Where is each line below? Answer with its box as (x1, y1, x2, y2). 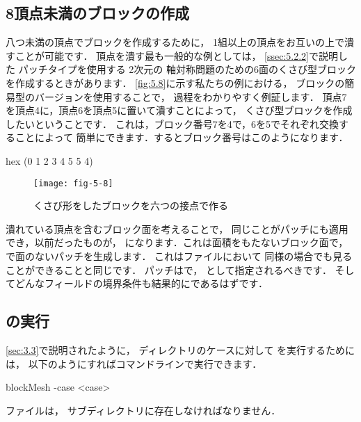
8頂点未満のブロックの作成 (6, 2, 190, 24)
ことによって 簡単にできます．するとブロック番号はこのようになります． (15, 130, 348, 145)
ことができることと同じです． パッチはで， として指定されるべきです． (6, 262, 332, 277)
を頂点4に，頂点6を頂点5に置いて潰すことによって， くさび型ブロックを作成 (6, 103, 353, 117)
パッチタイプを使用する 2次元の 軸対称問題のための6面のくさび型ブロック (18, 62, 356, 76)
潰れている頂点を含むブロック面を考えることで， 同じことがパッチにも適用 (6, 221, 348, 236)
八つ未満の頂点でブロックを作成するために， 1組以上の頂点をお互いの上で (6, 35, 344, 49)
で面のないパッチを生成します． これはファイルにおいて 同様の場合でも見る (6, 248, 353, 263)
